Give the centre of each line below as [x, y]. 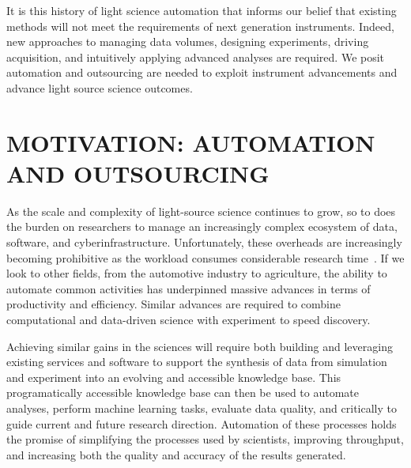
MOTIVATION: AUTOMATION [191, 142]
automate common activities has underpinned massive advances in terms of [189, 288]
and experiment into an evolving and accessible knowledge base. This [174, 377]
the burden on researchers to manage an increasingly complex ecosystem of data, [202, 226]
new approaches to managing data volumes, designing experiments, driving [188, 42]
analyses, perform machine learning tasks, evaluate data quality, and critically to [202, 408]
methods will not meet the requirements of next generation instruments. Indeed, [200, 26]
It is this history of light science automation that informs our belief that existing [202, 10]
